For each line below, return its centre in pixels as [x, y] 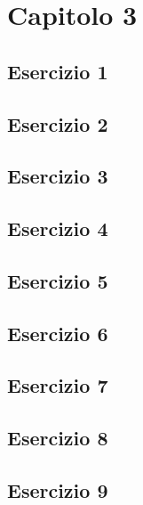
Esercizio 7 [58, 385]
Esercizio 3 [58, 176]
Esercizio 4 [58, 228]
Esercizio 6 [58, 333]
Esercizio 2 [58, 123]
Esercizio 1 [58, 71]
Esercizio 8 [58, 438]
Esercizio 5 [58, 280]
